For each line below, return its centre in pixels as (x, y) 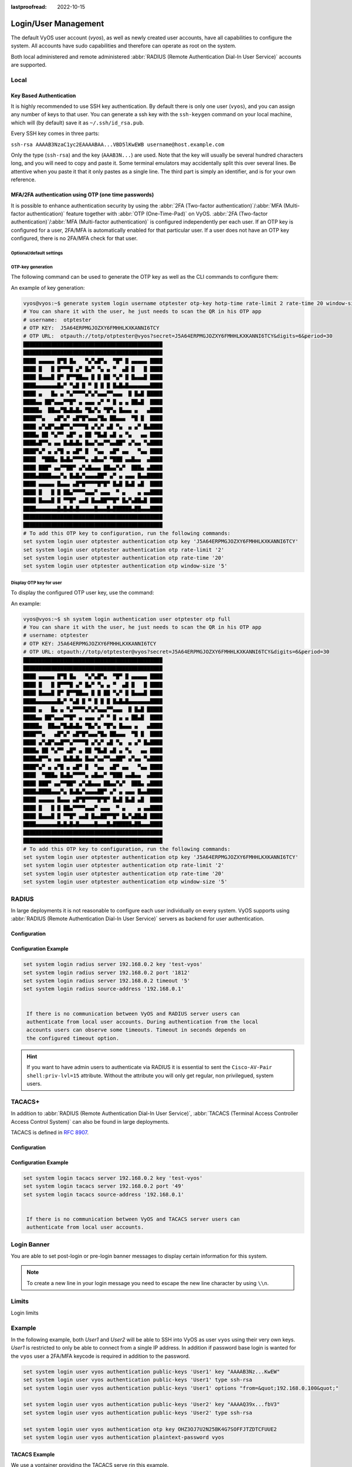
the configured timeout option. (73, 1038)
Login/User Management (57, 23)
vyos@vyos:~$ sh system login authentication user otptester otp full (127, 619)
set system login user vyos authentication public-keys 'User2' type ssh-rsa (138, 1412)
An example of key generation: (48, 288)
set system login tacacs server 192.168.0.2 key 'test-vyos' (113, 1178)
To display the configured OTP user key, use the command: (82, 593)
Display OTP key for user (36, 583)
